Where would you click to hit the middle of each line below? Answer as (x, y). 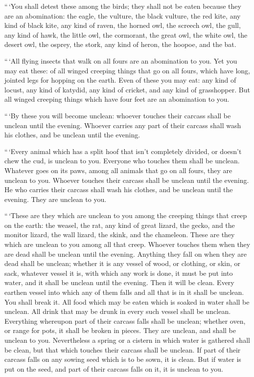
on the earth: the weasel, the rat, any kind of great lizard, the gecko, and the (120, 225)
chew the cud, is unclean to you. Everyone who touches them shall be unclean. (122, 161)
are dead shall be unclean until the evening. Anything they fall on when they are (126, 254)
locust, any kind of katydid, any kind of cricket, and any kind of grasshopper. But (127, 89)
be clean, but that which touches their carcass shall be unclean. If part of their (123, 349)
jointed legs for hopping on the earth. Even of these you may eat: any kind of (120, 80)
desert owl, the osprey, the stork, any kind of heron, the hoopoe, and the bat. (120, 44)
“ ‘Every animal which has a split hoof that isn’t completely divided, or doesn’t (123, 151)
